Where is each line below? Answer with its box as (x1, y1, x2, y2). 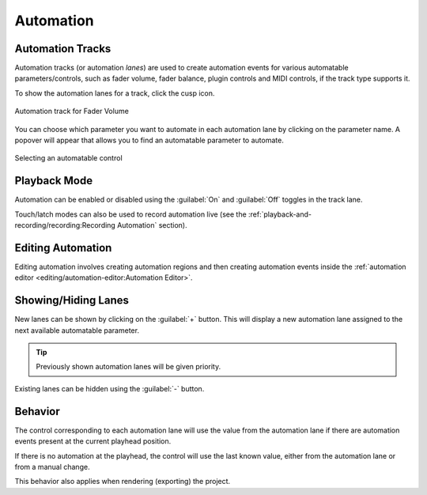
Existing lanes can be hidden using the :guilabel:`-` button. (14, 384, 205, 393)
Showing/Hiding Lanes (14, 293, 130, 308)
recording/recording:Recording (14, 221, 116, 230)
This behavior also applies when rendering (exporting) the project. (14, 477, 231, 486)
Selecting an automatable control (14, 153, 123, 163)
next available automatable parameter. (14, 325, 140, 335)
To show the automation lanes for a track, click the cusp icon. (14, 88, 215, 98)
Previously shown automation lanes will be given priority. (36, 362, 221, 372)
